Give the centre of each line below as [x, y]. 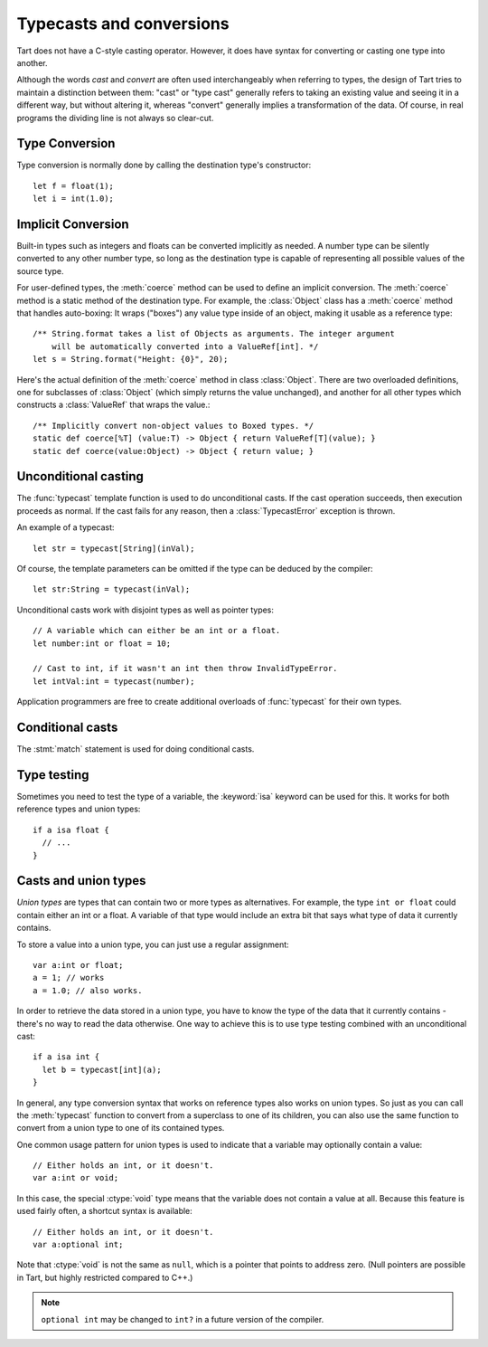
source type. [40, 270]
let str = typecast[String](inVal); [114, 548]
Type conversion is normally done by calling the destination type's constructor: [164, 165]
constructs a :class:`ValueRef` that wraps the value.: [113, 405]
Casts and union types [81, 881]
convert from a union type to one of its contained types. [121, 1128]
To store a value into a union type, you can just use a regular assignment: [153, 944]
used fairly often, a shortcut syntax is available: [105, 1211]
